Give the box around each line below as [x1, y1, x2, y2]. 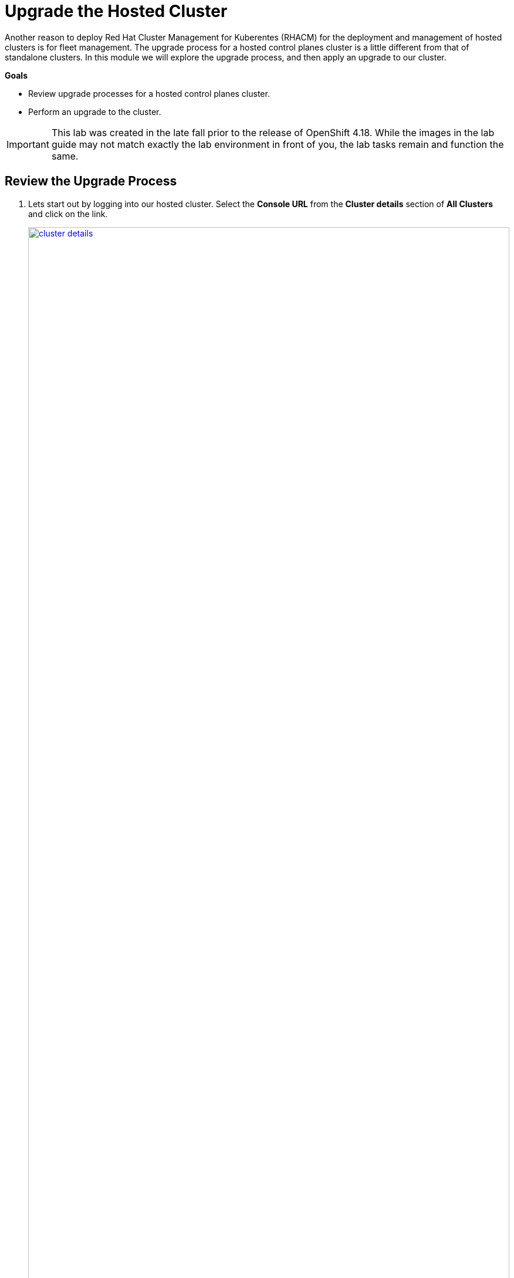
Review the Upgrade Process [5, 174, 177, 189]
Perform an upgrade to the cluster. [28, 106, 161, 117]
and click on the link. [28, 208, 108, 219]
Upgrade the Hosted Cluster [5, 1, 228, 21]
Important [6, 138, 49, 150]
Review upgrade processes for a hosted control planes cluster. [28, 88, 270, 99]
